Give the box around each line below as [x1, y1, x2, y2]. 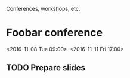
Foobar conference [6, 26, 103, 39]
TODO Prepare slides [6, 63, 85, 73]
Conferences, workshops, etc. [6, 5, 81, 12]
